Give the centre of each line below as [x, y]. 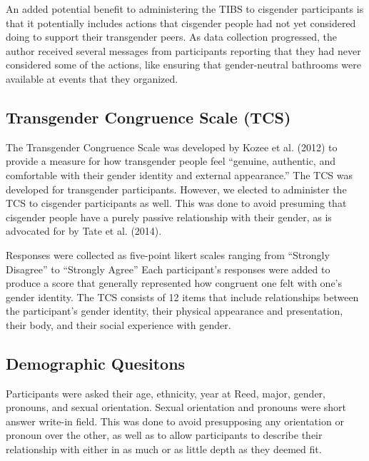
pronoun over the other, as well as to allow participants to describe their [164, 435]
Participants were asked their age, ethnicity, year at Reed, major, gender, [166, 393]
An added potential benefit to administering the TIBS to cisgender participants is [185, 9]
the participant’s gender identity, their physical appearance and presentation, [175, 311]
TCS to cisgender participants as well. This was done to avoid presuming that [176, 203]
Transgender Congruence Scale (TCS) [148, 117]
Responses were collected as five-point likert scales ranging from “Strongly [168, 254]
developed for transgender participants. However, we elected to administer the [176, 189]
